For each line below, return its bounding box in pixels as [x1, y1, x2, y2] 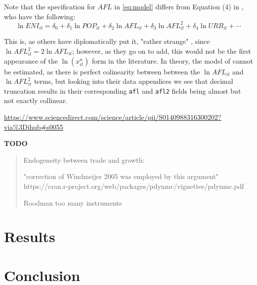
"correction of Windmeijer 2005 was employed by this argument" [23, 171, 219, 181]
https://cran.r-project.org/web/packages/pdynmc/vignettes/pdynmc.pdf [23, 181, 244, 191]
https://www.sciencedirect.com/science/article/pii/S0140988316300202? [4, 112, 221, 122]
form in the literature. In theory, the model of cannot [91, 55, 253, 66]
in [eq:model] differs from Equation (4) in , [114, 1, 244, 11]
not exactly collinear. [4, 95, 68, 106]
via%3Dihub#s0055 [4, 121, 63, 132]
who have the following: [4, 11, 76, 21]
